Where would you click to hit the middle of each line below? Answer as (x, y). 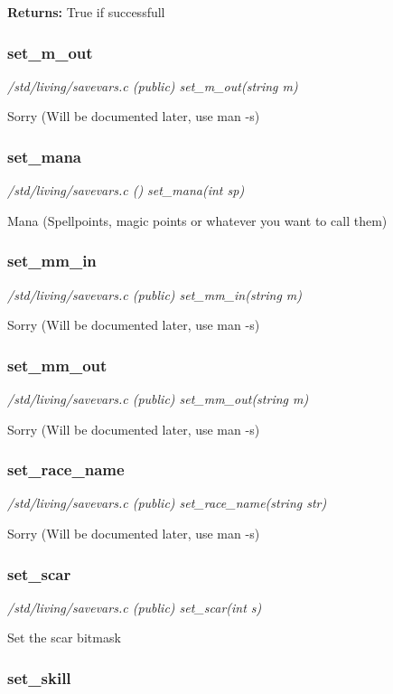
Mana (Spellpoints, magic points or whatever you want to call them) (197, 220)
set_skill (39, 677)
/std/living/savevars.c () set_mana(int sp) (126, 190)
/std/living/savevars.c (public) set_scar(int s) (135, 607)
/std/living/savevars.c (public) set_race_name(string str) (167, 503)
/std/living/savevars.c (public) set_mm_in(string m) (155, 294)
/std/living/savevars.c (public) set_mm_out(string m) (158, 399)
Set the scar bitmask (64, 638)
